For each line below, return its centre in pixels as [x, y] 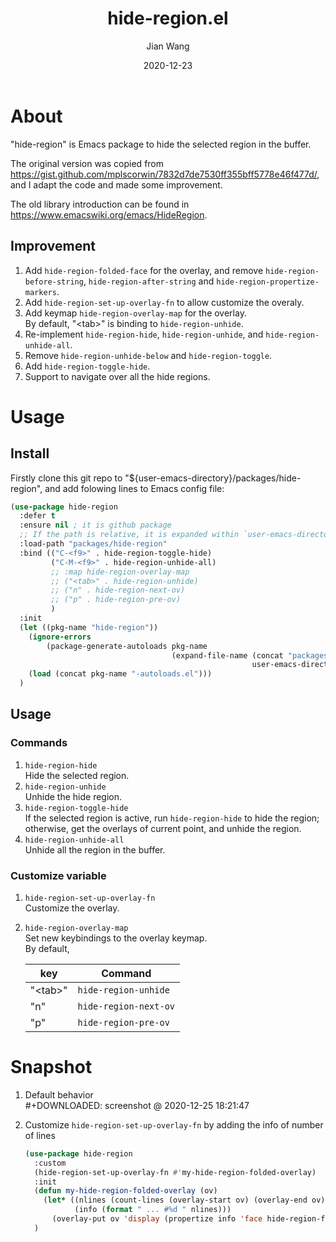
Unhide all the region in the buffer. [95, 849]
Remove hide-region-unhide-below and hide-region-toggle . [148, 355]
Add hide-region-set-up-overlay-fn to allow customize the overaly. [164, 302]
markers [40, 292]
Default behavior [59, 1094]
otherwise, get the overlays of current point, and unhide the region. [163, 828]
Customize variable [58, 875]
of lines [40, 1135]
